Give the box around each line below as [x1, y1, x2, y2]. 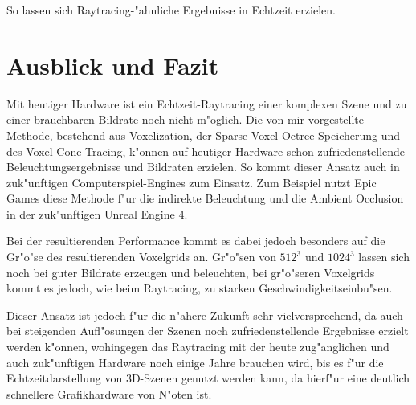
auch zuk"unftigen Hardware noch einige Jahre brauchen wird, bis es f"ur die [6, 354, 384, 370]
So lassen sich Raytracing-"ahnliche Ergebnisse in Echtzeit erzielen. [6, 2, 336, 18]
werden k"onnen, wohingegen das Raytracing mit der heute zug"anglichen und [6, 338, 389, 355]
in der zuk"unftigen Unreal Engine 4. [6, 205, 188, 222]
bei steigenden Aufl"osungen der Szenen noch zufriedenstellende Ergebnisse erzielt [6, 322, 409, 339]
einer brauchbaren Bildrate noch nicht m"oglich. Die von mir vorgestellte [6, 111, 364, 128]
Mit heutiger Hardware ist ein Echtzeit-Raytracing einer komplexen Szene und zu [6, 95, 407, 112]
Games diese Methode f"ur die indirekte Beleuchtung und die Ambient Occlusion [6, 190, 404, 207]
